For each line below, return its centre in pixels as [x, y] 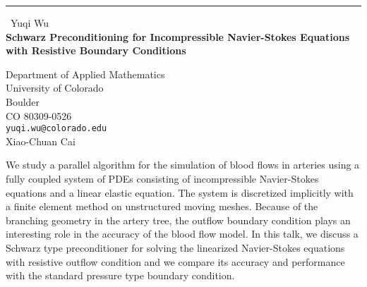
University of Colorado [55, 88]
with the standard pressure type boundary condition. [120, 275]
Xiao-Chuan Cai [41, 141]
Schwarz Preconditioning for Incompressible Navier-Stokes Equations [178, 36]
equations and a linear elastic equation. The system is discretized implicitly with [180, 192]
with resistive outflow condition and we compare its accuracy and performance [175, 261]
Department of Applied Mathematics [85, 74]
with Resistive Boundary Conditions [96, 50]
